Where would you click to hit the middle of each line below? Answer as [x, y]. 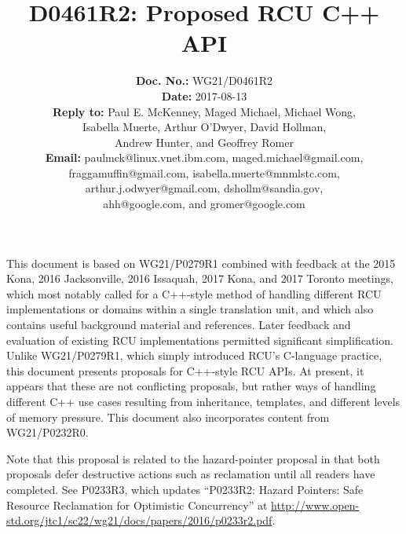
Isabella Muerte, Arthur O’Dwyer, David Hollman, [204, 127]
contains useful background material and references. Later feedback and [179, 325]
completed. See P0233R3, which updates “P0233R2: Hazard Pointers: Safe [185, 489]
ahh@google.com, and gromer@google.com [204, 204]
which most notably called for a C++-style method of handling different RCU [194, 293]
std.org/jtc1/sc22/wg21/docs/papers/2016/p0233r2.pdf [139, 520]
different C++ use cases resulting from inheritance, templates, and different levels [203, 401]
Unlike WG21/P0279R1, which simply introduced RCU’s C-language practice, [194, 355]
